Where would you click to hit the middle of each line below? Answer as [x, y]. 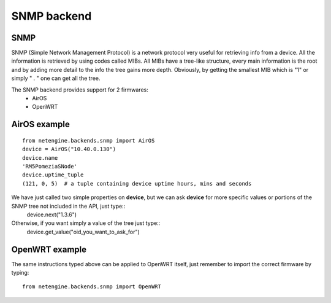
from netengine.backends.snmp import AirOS [89, 140]
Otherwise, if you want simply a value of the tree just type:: [86, 223]
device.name [40, 158]
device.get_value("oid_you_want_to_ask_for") [83, 232]
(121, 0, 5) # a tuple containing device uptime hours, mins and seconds [137, 183]
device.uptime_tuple [53, 175]
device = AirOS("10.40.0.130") [69, 149]
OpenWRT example [49, 249]
